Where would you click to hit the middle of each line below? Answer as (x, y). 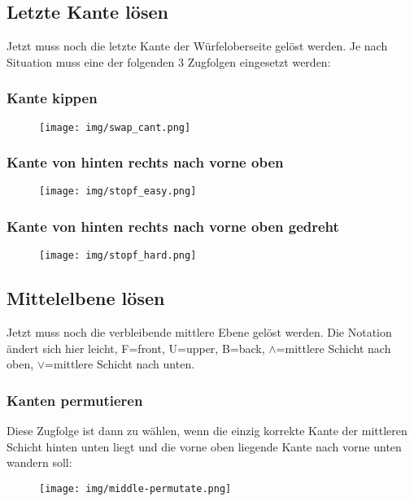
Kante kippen (52, 98)
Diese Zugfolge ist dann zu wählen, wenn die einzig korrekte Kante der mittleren (207, 431)
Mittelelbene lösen (86, 298)
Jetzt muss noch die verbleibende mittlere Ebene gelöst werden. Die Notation (199, 332)
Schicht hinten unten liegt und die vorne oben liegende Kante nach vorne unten (204, 446)
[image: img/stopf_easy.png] (118, 192)
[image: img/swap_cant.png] (115, 127)
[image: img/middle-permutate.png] (135, 489)
